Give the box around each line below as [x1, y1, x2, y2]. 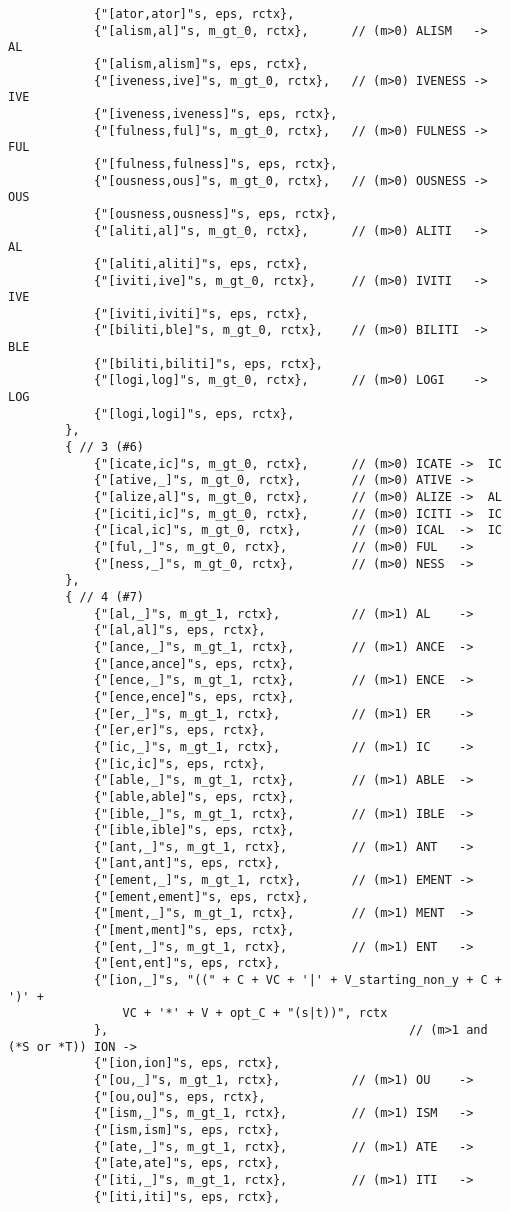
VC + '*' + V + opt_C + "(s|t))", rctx [122, 1006, 388, 1021]
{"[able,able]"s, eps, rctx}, [93, 789, 295, 804]
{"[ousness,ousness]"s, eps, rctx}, [93, 206, 338, 221]
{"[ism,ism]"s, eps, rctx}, [93, 1122, 281, 1137]
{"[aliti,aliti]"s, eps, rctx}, [93, 256, 309, 271]
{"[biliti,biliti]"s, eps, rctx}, [93, 356, 323, 371]
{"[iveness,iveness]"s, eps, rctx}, [93, 106, 338, 121]
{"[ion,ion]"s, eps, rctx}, [93, 1056, 281, 1071]
